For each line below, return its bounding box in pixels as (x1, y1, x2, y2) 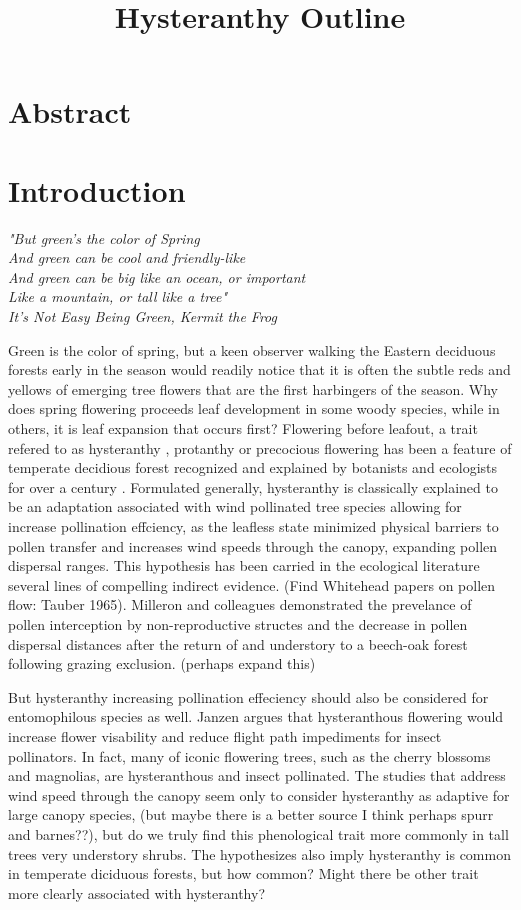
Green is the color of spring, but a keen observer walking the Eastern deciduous (8, 339, 496, 360)
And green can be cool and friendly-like (8, 247, 246, 268)
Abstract (8, 91, 132, 132)
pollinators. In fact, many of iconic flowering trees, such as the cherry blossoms (8, 745, 491, 766)
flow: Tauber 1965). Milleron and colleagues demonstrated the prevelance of (8, 594, 472, 615)
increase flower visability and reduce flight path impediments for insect (8, 725, 442, 746)
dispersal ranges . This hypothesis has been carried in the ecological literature (8, 555, 480, 576)
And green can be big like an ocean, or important (8, 266, 306, 287)
